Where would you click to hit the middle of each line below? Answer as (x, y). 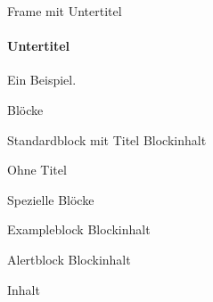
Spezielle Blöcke (51, 199)
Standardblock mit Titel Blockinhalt (107, 139)
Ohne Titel (37, 170)
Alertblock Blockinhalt (69, 259)
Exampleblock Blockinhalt (79, 229)
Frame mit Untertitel (65, 11)
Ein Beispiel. (42, 80)
